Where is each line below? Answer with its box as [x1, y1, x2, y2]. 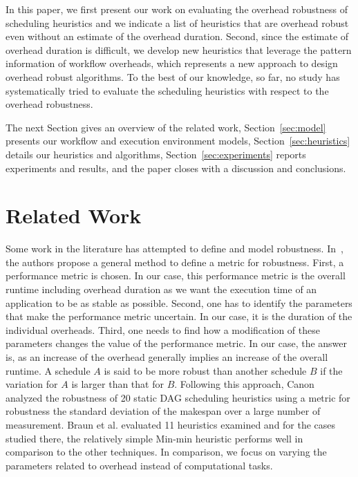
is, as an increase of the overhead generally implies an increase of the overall [6, 350, 328, 364]
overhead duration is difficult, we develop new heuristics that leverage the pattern [6, 42, 352, 57]
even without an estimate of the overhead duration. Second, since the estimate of [6, 29, 349, 44]
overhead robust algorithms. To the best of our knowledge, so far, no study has [6, 69, 340, 84]
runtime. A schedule [6, 363, 91, 377]
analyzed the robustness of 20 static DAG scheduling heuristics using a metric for [6, 390, 350, 404]
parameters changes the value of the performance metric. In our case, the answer [6, 336, 348, 350]
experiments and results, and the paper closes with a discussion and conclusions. [6, 160, 346, 175]
